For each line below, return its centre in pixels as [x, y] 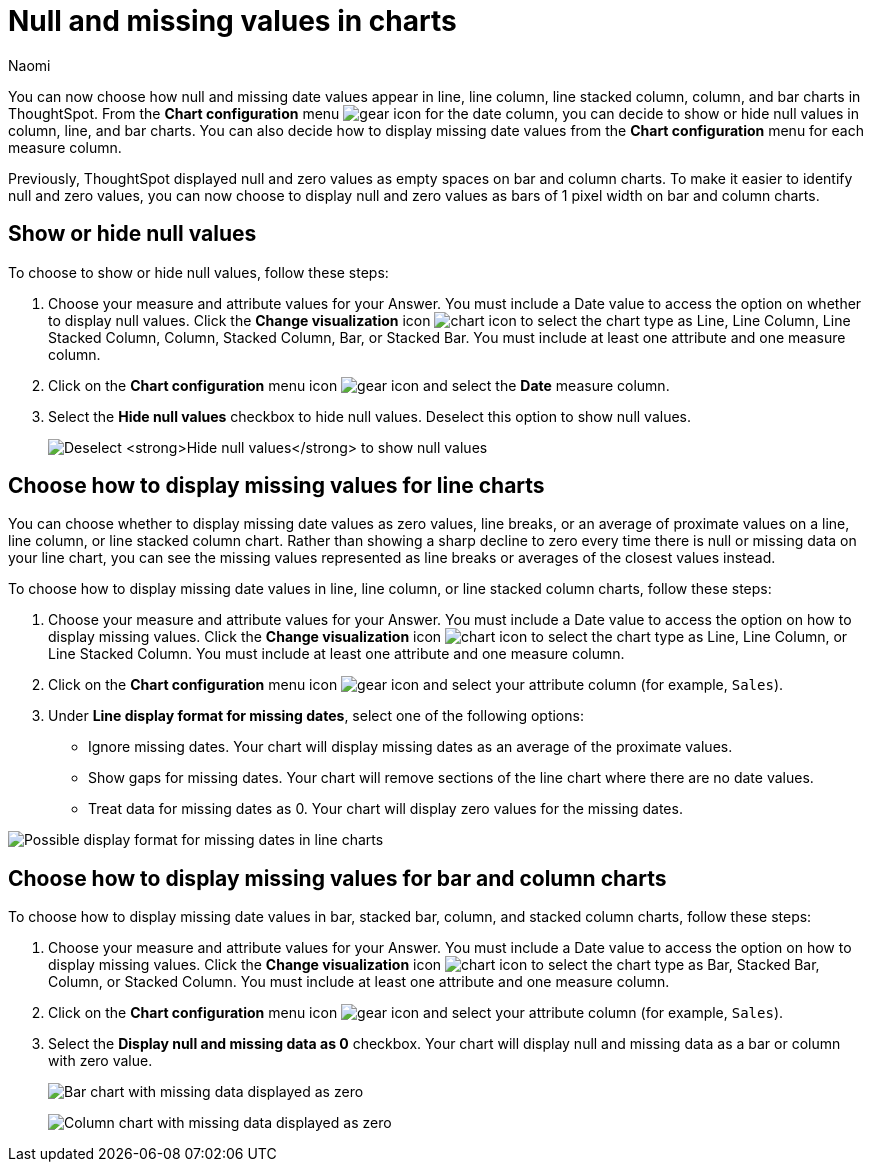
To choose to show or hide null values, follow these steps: [198, 272]
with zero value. [100, 1061]
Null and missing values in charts [232, 21]
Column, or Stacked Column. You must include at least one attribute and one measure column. [359, 982]
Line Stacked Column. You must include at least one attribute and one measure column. [336, 654]
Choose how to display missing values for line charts [276, 486]
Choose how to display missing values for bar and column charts [337, 878]
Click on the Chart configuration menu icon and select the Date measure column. [359, 385]
